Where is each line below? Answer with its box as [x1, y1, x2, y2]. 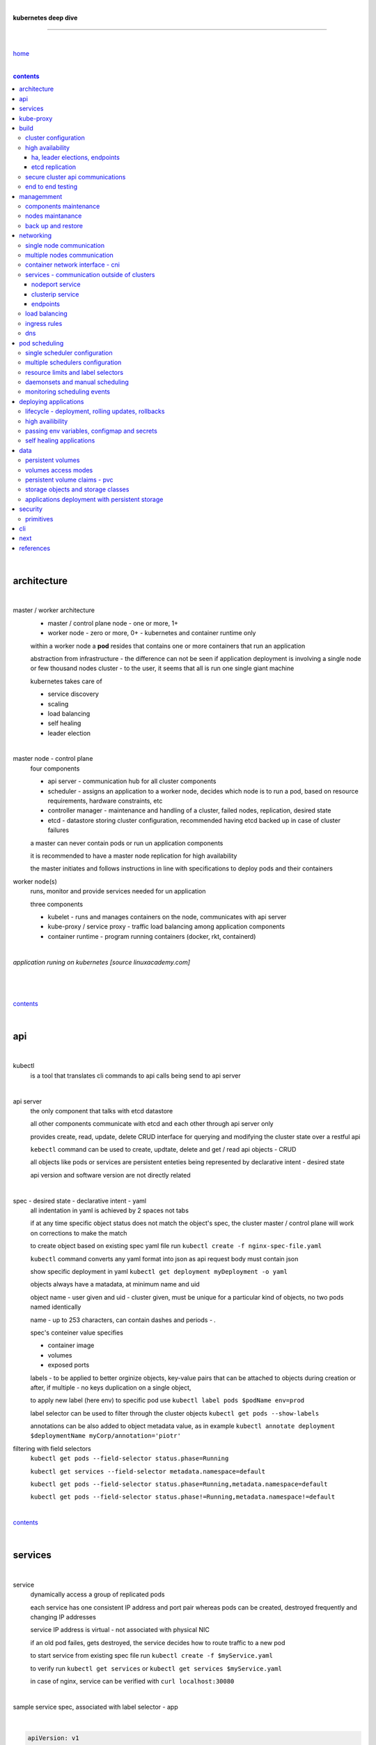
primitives [25, 514, 54, 523]
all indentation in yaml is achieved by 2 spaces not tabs [30, 1206, 189, 1215]
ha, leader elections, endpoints [31, 154, 120, 162]
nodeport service [31, 280, 81, 289]
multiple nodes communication [25, 251, 114, 259]
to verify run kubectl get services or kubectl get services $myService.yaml [30, 1664, 282, 1672]
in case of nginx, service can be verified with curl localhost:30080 [30, 1677, 235, 1686]
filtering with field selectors [13, 1444, 92, 1453]
